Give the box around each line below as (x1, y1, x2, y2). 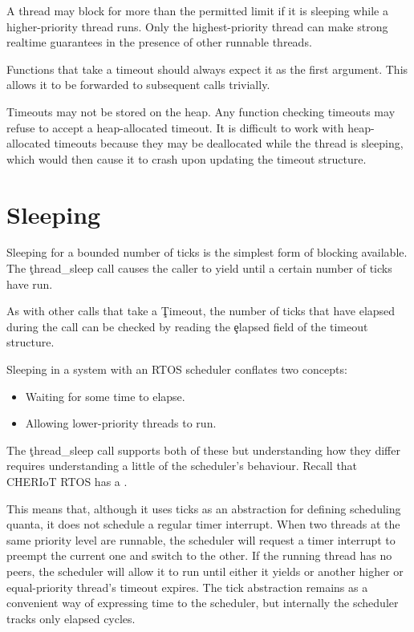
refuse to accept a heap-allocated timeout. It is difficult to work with (6, 119, 344, 136)
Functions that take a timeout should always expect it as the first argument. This (6, 60, 408, 77)
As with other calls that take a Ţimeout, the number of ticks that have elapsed (6, 302, 396, 319)
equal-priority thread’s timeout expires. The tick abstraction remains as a (6, 578, 368, 595)
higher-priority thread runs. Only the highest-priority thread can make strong (6, 18, 388, 34)
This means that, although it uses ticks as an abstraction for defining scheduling (6, 500, 401, 517)
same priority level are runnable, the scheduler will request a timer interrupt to (6, 531, 396, 548)
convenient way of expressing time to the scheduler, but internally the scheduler (6, 594, 399, 611)
